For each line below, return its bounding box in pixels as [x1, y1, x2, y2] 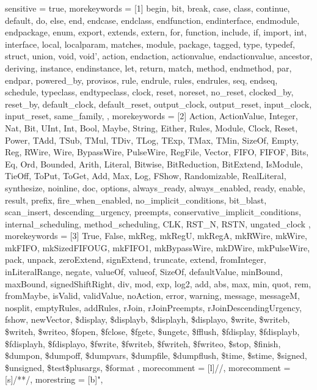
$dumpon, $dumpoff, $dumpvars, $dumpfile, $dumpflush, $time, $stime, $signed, [5, 349, 307, 362]
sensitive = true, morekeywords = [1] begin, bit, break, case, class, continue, [5, 2, 290, 14]
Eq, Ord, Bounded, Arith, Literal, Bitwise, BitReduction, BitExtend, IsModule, [5, 157, 303, 170]
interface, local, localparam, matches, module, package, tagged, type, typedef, [5, 37, 295, 50]
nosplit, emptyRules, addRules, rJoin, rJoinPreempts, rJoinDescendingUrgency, [5, 301, 302, 314]
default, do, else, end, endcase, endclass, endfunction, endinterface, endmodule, [5, 13, 300, 26]
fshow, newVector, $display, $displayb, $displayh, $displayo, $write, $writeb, [5, 313, 290, 326]
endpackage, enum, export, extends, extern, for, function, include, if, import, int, [5, 26, 307, 39]
